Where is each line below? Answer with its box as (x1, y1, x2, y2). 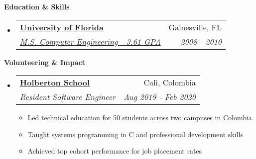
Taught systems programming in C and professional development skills (27, 129, 243, 139)
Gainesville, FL (168, 21, 222, 33)
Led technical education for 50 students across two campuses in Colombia (27, 112, 252, 123)
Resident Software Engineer (19, 91, 116, 103)
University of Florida (19, 21, 104, 33)
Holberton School (19, 77, 90, 88)
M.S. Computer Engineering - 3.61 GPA (19, 35, 161, 47)
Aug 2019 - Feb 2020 (124, 91, 196, 103)
